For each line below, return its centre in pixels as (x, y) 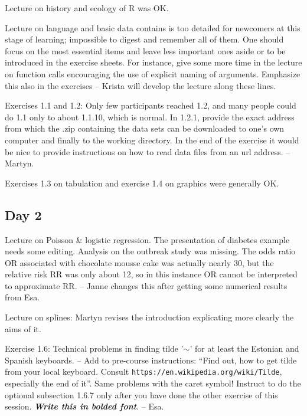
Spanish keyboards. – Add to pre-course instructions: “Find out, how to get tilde (151, 360)
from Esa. (22, 297)
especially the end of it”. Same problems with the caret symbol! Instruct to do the (153, 383)
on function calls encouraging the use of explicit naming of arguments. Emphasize (153, 73)
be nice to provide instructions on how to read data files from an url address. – (148, 151)
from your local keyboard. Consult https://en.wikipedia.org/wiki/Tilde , (143, 371)
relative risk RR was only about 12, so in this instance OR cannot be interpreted (151, 274)
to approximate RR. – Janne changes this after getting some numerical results (146, 285)
